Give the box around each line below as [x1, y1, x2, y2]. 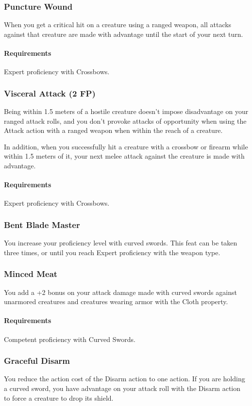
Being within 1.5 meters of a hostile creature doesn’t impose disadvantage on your [4, 106, 249, 116]
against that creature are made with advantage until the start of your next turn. [4, 29, 243, 39]
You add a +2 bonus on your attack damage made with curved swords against [4, 287, 237, 297]
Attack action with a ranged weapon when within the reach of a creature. [4, 125, 223, 135]
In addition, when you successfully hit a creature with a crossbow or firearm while [4, 141, 248, 151]
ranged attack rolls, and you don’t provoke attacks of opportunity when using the [4, 115, 247, 126]
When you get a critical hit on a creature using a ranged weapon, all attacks [4, 19, 232, 30]
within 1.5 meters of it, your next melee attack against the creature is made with [4, 151, 245, 161]
